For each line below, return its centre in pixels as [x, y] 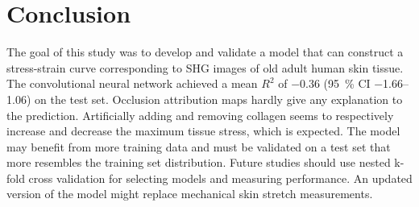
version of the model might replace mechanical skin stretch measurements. [190, 194]
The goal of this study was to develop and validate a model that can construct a [205, 52]
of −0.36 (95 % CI [324, 83]
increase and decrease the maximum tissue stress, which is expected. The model [203, 131]
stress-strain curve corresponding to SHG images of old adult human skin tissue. [205, 67]
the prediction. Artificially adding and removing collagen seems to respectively [200, 115]
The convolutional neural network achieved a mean [132, 83]
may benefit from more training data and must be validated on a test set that [199, 146]
